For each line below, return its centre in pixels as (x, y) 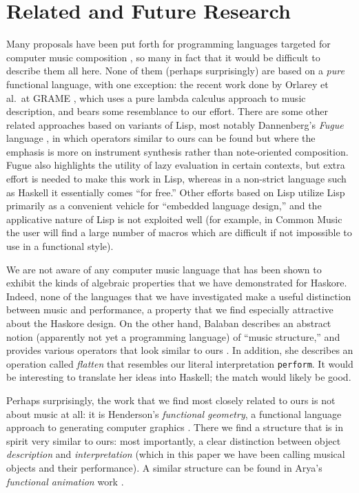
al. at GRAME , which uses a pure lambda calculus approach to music (156, 97)
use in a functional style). (60, 246)
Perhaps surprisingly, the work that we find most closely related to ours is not (171, 400)
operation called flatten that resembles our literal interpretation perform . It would (180, 363)
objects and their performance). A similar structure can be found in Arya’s (164, 468)
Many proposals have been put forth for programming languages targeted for (168, 44)
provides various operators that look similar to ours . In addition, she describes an (180, 350)
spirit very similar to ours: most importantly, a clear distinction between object (174, 440)
